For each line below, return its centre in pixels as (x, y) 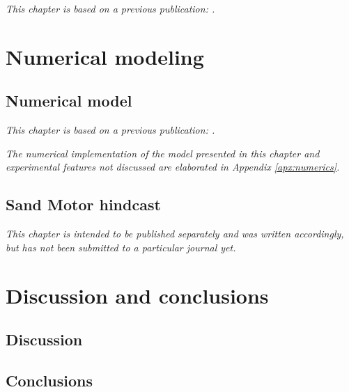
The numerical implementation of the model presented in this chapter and (163, 153)
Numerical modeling (105, 56)
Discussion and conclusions (137, 295)
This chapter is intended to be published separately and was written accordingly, (175, 234)
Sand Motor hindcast (83, 204)
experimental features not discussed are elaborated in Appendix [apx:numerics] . (173, 167)
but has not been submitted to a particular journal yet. (121, 247)
